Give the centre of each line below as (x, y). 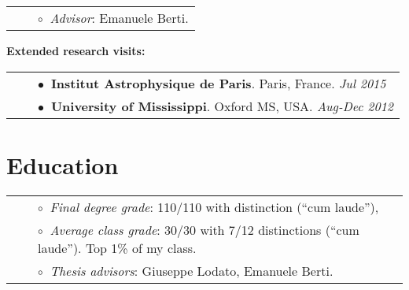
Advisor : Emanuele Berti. (119, 18)
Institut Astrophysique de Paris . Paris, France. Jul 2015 (218, 83)
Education (63, 164)
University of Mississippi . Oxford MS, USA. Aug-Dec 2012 (222, 106)
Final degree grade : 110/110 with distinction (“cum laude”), (214, 206)
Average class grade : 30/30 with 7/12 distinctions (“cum (204, 229)
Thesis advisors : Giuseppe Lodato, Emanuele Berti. (192, 270)
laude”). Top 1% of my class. (117, 247)
